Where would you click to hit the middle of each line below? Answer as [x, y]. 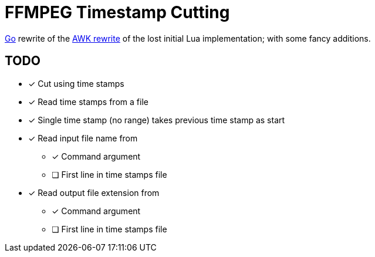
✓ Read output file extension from [94, 192]
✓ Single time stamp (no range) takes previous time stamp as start [157, 120]
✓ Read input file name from [83, 138]
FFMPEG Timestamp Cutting [117, 12]
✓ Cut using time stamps [76, 83]
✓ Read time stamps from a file [88, 102]
